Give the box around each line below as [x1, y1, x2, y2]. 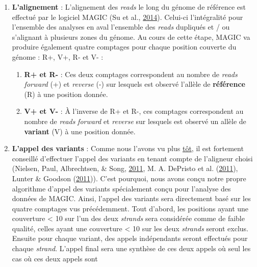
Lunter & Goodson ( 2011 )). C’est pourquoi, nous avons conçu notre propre [12, 173, 246, 183]
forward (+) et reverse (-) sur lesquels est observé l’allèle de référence [24, 79, 245, 89]
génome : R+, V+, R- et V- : [12, 51, 104, 62]
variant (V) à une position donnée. [24, 126, 136, 136]
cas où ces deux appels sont [12, 253, 98, 263]
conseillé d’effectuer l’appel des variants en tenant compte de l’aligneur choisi [12, 153, 253, 163]
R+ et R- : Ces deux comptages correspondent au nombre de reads [24, 68, 238, 79]
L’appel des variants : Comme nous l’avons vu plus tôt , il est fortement [12, 143, 244, 154]
